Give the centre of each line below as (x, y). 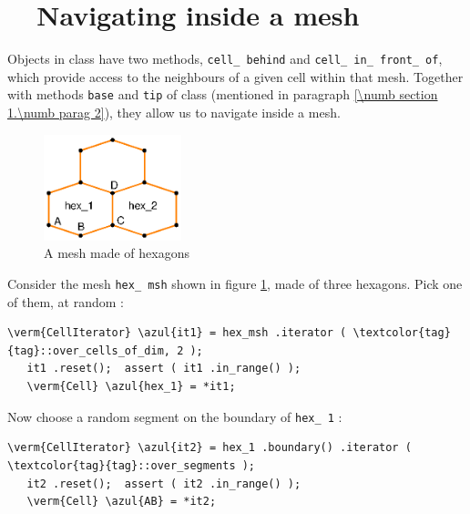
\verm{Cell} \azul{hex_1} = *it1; (131, 387)
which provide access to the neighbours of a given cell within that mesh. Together (235, 76)
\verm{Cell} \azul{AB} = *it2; (122, 502)
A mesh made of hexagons (117, 253)
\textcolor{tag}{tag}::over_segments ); (132, 465)
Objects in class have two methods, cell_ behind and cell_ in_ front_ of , (225, 59)
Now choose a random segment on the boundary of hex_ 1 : (175, 416)
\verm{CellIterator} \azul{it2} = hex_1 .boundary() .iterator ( (209, 448)
